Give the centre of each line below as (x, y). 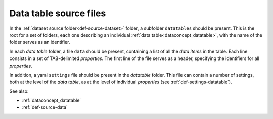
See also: (19, 91)
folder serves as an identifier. (40, 42)
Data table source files (58, 13)
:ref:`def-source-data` (45, 107)
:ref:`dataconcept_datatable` (52, 100)
